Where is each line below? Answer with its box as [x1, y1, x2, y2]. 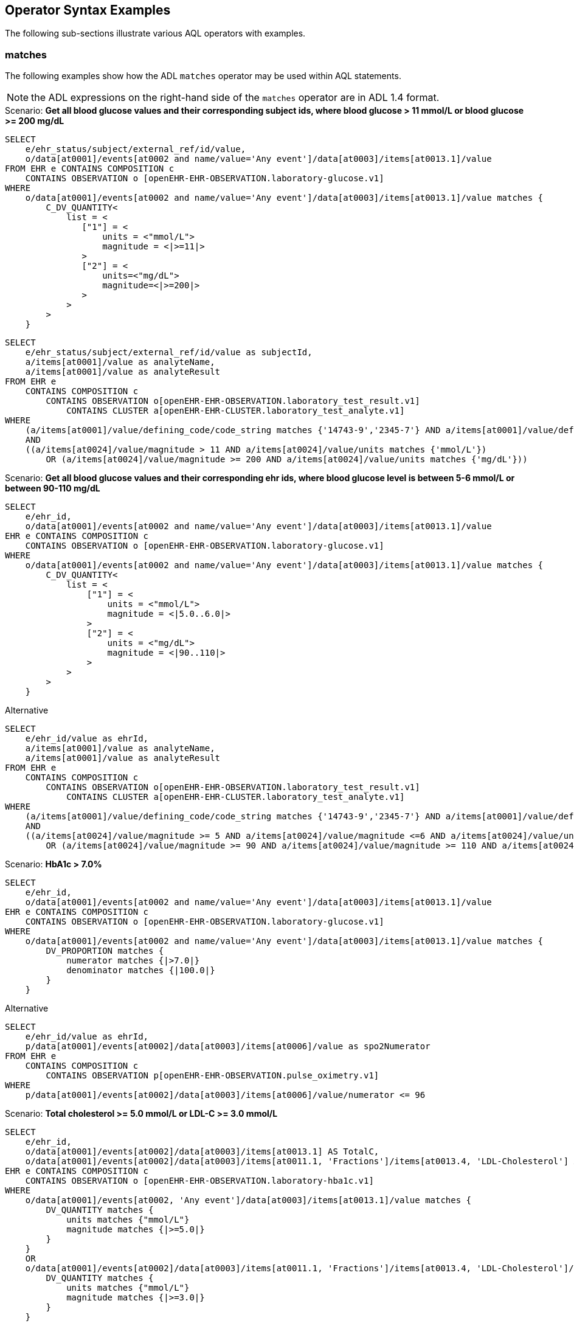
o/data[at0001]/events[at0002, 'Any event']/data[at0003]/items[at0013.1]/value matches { [25, 1195, 472, 1206]
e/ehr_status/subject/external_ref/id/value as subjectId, [25, 347, 313, 358]
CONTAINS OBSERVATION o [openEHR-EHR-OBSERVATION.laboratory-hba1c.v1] [25, 1176, 374, 1186]
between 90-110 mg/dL [5, 483, 100, 494]
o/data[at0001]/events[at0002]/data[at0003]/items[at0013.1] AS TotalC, [25, 1147, 379, 1157]
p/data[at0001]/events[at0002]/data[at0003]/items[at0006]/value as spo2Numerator [25, 1041, 431, 1052]
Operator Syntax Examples [5, 2, 171, 18]
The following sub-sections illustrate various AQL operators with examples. [5, 28, 306, 39]
